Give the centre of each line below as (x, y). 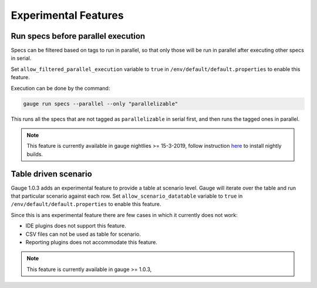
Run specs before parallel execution (78, 36)
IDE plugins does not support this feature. (76, 226)
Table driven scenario (51, 174)
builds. (35, 154)
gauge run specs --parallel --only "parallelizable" (101, 104)
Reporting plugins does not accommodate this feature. (92, 242)
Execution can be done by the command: (60, 88)
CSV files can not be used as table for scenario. (83, 234)
